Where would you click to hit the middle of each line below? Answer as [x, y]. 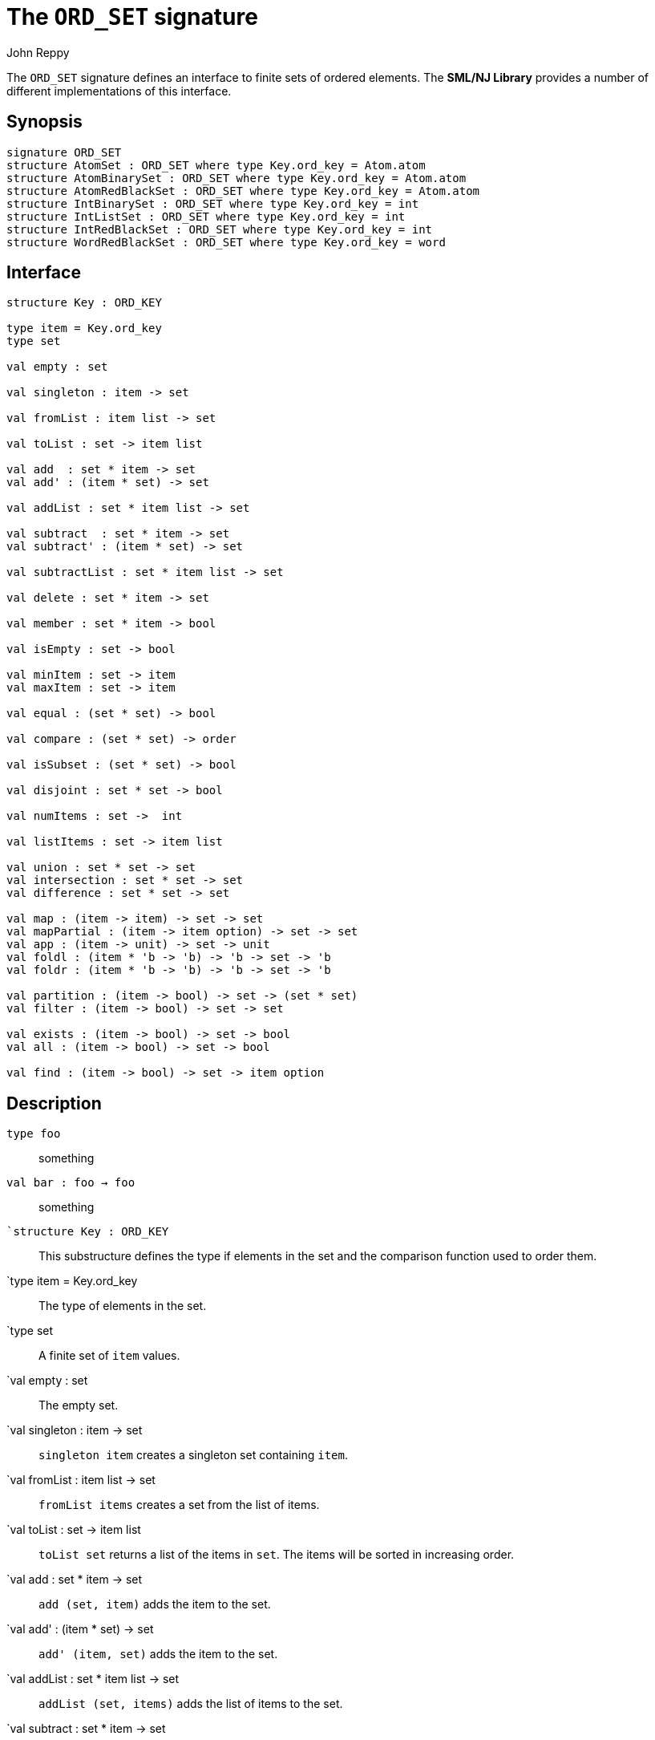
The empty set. [79, 1405]
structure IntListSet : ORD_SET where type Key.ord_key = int [206, 216]
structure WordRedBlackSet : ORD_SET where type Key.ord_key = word [226, 242]
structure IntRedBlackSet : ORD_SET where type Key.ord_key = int [220, 229]
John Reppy [38, 52]
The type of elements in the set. [123, 1306]
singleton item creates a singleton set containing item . [193, 1455]
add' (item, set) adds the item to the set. [158, 1654]
